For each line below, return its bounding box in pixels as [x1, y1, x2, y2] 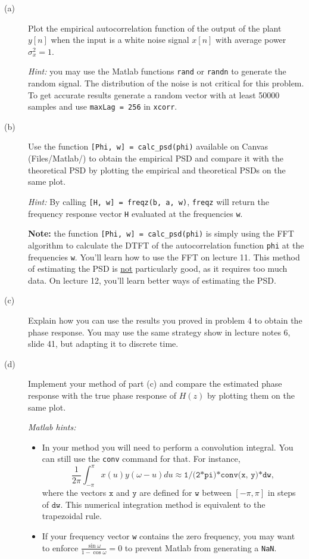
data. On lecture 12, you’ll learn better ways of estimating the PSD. [28, 274, 276, 286]
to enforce [42, 541, 79, 554]
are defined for [139, 486, 192, 499]
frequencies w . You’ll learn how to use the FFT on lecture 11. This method [28, 250, 300, 263]
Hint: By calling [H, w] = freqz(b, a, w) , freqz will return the [28, 195, 269, 207]
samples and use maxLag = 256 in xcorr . [28, 100, 177, 113]
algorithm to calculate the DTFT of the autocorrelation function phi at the [28, 238, 304, 251]
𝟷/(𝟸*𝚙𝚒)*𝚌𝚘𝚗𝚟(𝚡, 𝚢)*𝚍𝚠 [184, 471, 271, 480]
